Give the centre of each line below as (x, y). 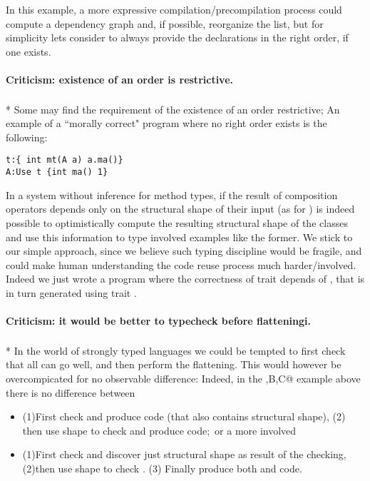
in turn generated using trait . (71, 292)
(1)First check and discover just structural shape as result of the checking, (184, 454)
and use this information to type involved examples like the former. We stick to (179, 237)
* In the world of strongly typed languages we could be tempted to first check (176, 350)
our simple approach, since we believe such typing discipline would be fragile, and (184, 251)
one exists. (29, 51)
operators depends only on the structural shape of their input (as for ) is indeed (180, 209)
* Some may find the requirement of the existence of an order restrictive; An (173, 109)
